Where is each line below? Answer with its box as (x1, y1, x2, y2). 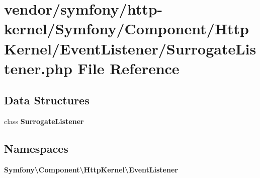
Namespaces (4, 141, 68, 156)
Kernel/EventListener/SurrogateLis (4, 38, 256, 58)
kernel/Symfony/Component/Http (4, 18, 249, 39)
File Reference (77, 57, 180, 78)
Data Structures (4, 92, 90, 108)
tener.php (4, 57, 72, 78)
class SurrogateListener (4, 116, 84, 127)
